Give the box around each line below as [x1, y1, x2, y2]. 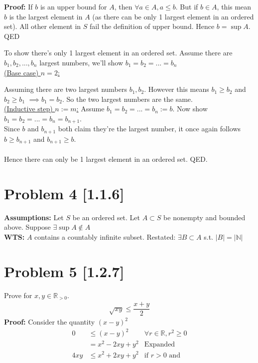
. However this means [144, 84, 209, 94]
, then [114, 1, 132, 11]
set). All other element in [4, 21, 81, 31]
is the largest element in [9, 11, 83, 21]
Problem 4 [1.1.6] [4, 183, 125, 203]
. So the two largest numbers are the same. [62, 93, 193, 104]
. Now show [172, 103, 208, 114]
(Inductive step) [4, 103, 53, 114]
